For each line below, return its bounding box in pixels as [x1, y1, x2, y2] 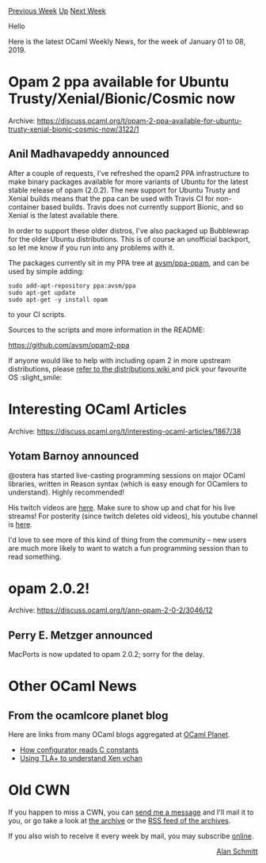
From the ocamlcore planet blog [8, 708, 169, 722]
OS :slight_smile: [8, 372, 63, 382]
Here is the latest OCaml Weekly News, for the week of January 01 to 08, [8, 37, 246, 46]
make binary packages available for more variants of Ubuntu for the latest [8, 177, 249, 186]
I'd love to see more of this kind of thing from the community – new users [8, 535, 247, 544]
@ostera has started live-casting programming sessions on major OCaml [8, 470, 245, 480]
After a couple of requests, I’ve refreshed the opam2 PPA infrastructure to [8, 168, 249, 178]
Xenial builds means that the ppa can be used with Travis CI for [8, 193, 215, 203]
